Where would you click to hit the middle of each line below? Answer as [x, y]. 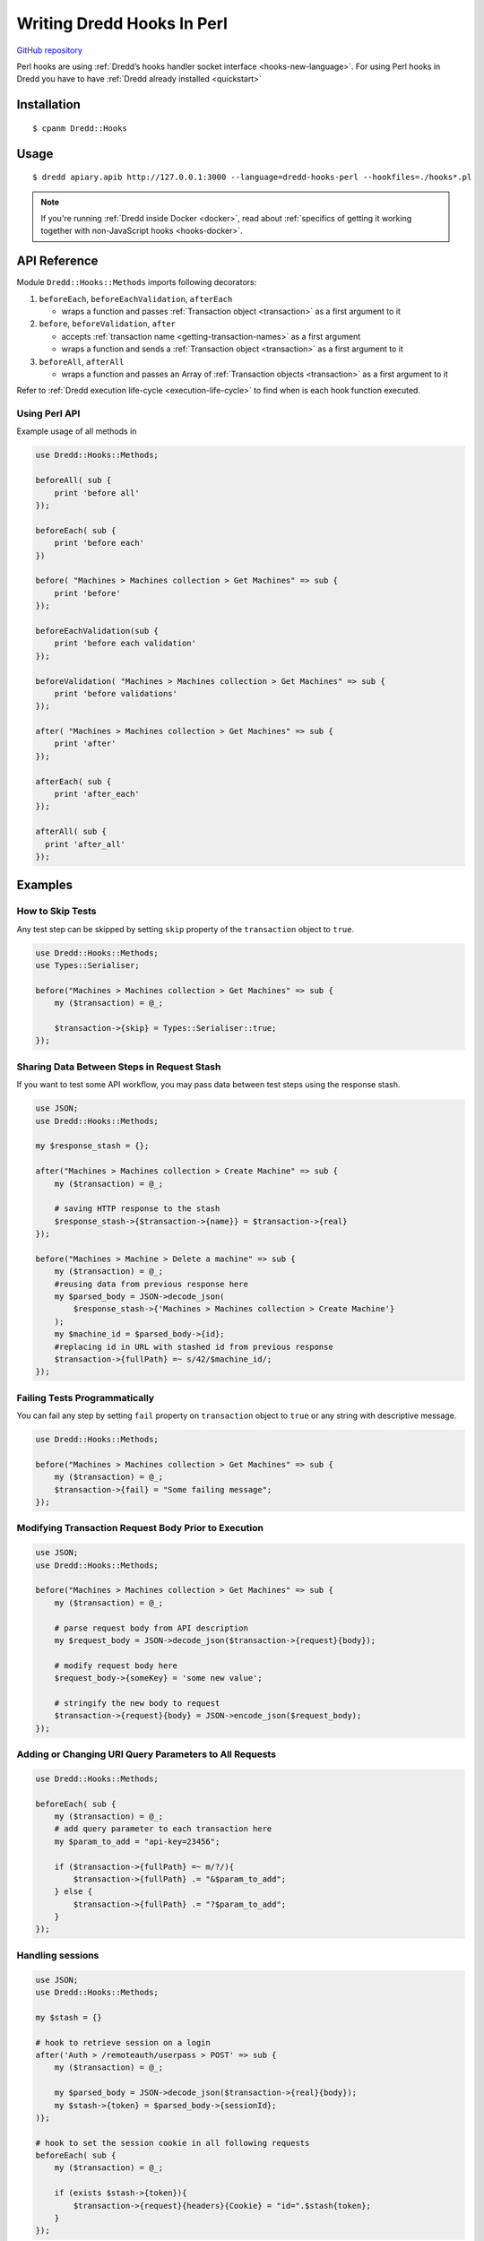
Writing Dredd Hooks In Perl [122, 23]
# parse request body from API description [151, 1628]
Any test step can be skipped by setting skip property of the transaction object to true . [185, 929]
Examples [45, 885]
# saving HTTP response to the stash [137, 1209]
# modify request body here [116, 1666]
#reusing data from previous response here [151, 1284]
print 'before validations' [116, 693]
